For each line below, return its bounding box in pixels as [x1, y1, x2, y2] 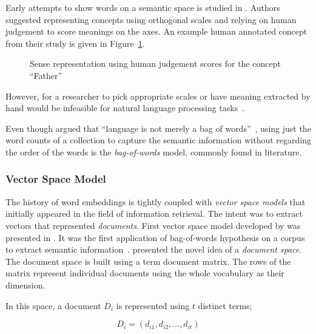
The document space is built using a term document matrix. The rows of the [5, 254, 291, 267]
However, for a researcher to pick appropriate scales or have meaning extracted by [5, 89, 311, 102]
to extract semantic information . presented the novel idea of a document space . [5, 243, 302, 256]
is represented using [116, 299, 190, 312]
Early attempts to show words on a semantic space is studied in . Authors [5, 1, 280, 13]
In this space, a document [5, 299, 101, 312]
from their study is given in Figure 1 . [5, 36, 145, 49]
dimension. [5, 278, 45, 291]
